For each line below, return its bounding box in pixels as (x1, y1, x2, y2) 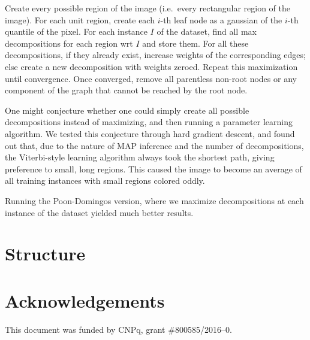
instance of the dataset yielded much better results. (5, 206, 194, 218)
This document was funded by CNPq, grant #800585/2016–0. (5, 323, 232, 335)
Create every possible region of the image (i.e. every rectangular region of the (5, 2, 291, 14)
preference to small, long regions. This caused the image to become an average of (5, 162, 302, 175)
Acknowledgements (5, 288, 165, 312)
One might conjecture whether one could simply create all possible (5, 104, 249, 116)
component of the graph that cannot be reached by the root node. (5, 84, 248, 96)
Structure (5, 241, 86, 266)
